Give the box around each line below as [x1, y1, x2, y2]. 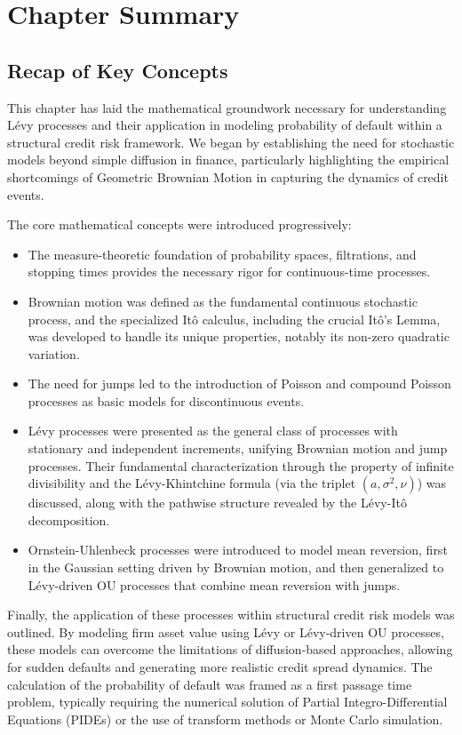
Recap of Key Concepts [7, 56, 228, 84]
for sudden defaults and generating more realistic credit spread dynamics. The [7, 658, 433, 676]
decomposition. [28, 510, 110, 529]
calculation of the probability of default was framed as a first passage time [7, 675, 412, 693]
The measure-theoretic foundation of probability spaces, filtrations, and [28, 244, 417, 263]
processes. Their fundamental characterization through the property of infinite [28, 456, 454, 475]
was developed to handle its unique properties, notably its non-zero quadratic [28, 327, 450, 346]
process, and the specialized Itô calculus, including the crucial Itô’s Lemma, [28, 309, 441, 328]
